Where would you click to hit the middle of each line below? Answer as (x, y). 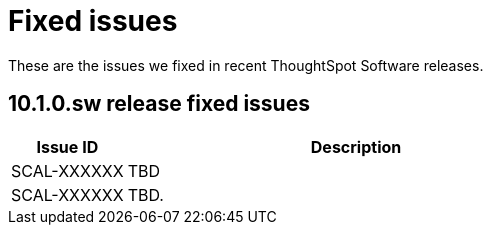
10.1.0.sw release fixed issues (159, 104)
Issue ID (67, 146)
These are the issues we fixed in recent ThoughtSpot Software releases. (246, 65)
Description (356, 146)
